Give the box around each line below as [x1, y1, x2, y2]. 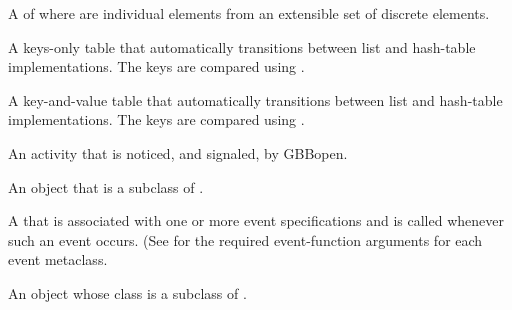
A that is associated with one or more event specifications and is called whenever [8, 210, 504, 231]
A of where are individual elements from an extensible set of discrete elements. [8, 3, 490, 23]
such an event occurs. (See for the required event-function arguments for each [8, 229, 483, 250]
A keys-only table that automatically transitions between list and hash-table [8, 36, 476, 57]
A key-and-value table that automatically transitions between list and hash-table [8, 89, 503, 110]
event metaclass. [8, 249, 108, 270]
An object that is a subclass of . [8, 176, 204, 197]
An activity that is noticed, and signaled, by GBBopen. [8, 142, 348, 163]
